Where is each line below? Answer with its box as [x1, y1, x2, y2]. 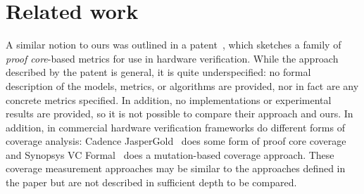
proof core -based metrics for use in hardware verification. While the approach [6, 51, 339, 65]
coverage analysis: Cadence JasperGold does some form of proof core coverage [6, 134, 346, 148]
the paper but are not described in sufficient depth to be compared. [6, 175, 297, 190]
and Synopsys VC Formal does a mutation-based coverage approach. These [6, 147, 334, 162]
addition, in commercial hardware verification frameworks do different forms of [6, 119, 345, 134]
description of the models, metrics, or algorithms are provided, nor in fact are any [6, 78, 359, 93]
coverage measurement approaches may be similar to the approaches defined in [6, 161, 346, 176]
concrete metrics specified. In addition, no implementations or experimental [6, 92, 332, 107]
